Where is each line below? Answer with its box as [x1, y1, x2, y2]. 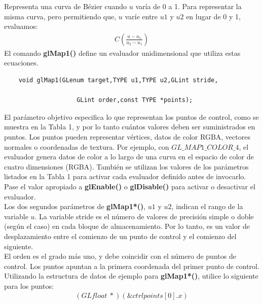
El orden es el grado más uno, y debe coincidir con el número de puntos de [4, 251, 236, 261]
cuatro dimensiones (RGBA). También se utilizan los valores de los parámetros [4, 161, 249, 172]
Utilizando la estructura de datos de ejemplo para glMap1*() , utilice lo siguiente [4, 271, 258, 281]
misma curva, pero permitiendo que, [4, 11, 117, 21]
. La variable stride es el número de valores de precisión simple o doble [34, 211, 254, 221]
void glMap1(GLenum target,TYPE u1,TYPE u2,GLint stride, [18, 77, 218, 84]
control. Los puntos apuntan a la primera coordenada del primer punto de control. [4, 260, 259, 271]
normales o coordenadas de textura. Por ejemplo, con [4, 141, 169, 152]
